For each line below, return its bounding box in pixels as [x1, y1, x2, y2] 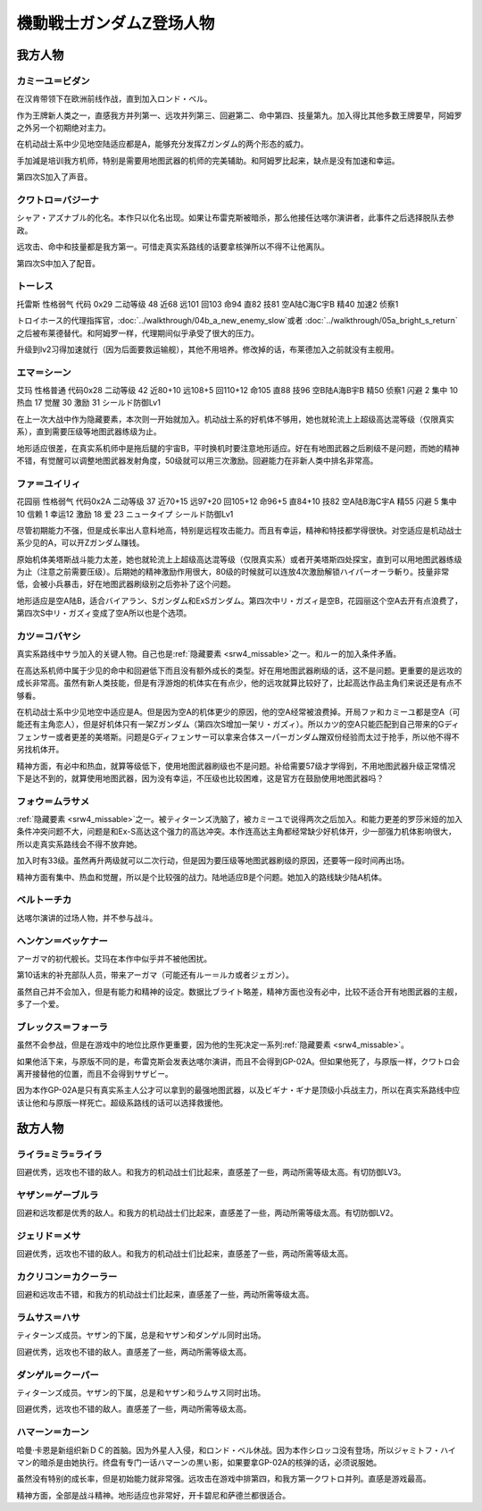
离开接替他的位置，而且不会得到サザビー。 [16, 1068, 173, 1079]
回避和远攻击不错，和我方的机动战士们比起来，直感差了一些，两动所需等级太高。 [16, 1289, 314, 1300]
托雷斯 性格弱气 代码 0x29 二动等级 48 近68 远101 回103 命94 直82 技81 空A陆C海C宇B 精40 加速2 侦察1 [16, 298, 399, 309]
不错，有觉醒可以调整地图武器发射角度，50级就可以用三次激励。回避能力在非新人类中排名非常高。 [16, 455, 378, 466]
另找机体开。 [16, 744, 64, 755]
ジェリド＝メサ [16, 1230, 81, 1242]
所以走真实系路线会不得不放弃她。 [16, 838, 142, 849]
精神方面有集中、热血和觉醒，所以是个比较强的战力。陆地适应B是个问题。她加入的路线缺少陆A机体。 [16, 871, 387, 882]
